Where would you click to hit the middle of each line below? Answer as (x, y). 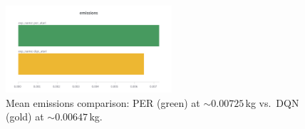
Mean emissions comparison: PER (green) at (103, 102)
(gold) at (25, 117)
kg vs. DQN (272, 102)
